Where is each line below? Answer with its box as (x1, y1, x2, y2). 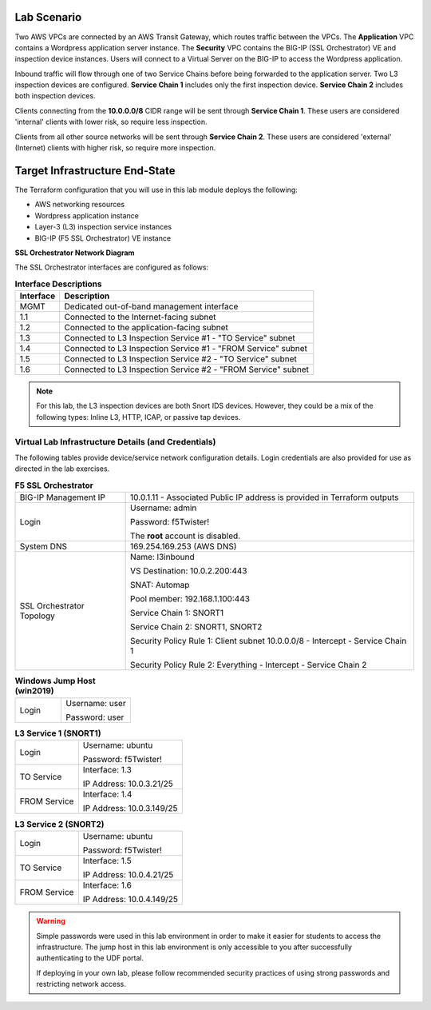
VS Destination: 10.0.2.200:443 (130, 565, 247, 577)
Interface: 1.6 (82, 880, 132, 891)
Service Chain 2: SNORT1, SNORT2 (130, 621, 263, 633)
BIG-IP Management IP (19, 492, 105, 503)
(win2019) (14, 685, 55, 697)
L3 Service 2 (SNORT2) (14, 819, 105, 830)
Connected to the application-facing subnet (64, 322, 229, 333)
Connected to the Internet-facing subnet (64, 312, 216, 323)
